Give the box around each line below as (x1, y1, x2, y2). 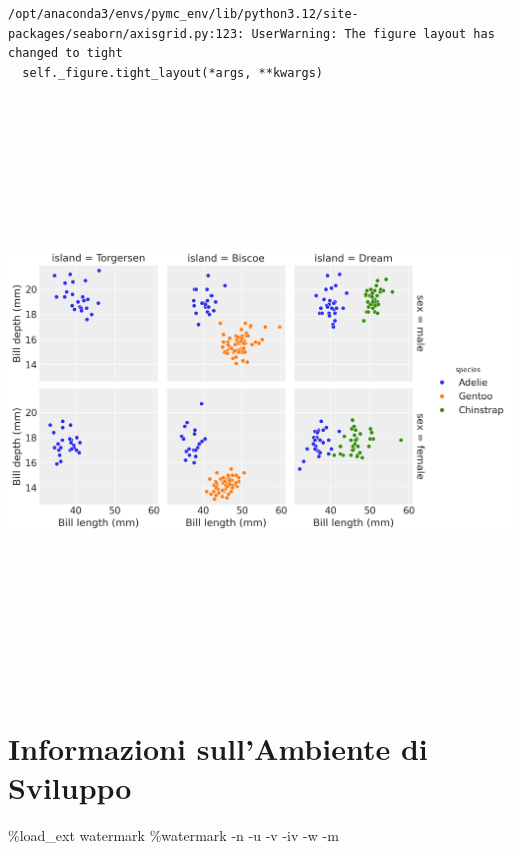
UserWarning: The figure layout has (251, 26, 495, 41)
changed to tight (8, 46, 123, 61)
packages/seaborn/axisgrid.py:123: (8, 26, 245, 41)
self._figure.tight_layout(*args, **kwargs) (22, 65, 323, 80)
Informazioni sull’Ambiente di (8, 728, 428, 769)
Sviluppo (8, 767, 132, 808)
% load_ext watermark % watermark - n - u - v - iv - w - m (8, 825, 339, 846)
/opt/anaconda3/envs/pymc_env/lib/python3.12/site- (8, 7, 359, 21)
